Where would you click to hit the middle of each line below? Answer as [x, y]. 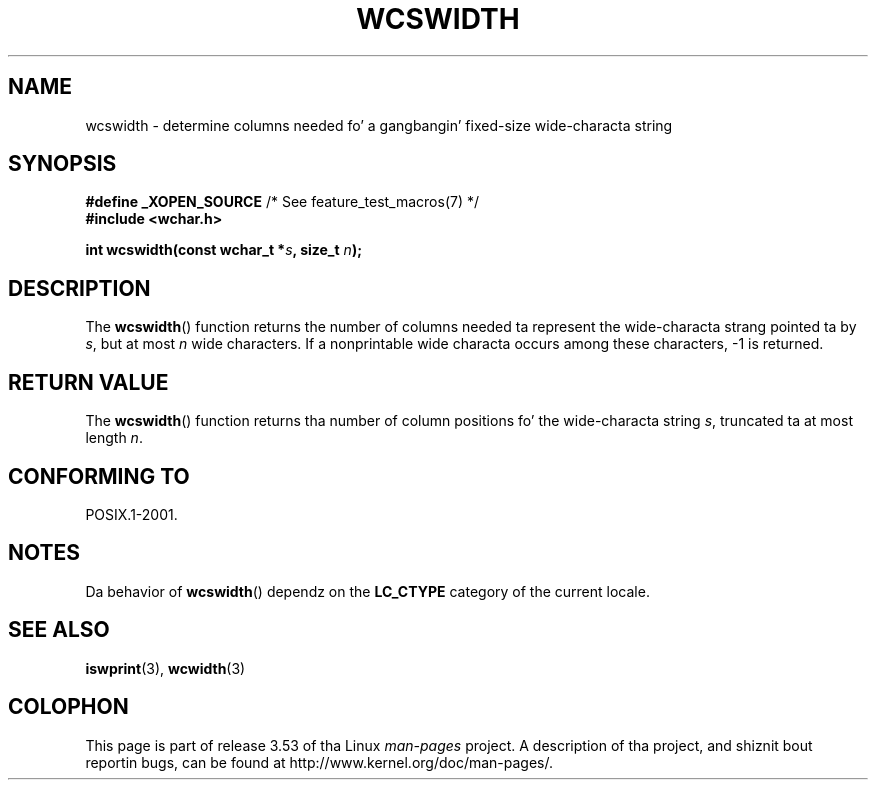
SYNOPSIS [62, 164]
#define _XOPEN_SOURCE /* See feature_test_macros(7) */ [282, 202]
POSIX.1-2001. [131, 514]
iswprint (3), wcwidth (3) [165, 668]
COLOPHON [68, 707]
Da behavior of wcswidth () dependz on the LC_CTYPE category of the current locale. [367, 591]
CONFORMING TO [99, 476]
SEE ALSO [59, 630]
